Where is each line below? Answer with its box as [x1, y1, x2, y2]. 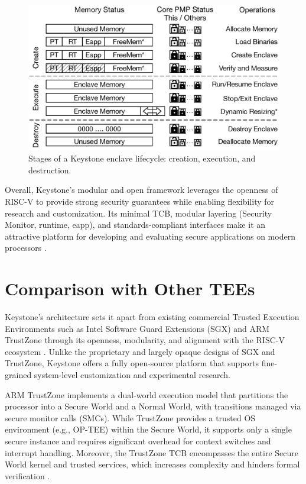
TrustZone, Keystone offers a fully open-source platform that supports [5, 357, 259, 369]
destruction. [28, 163, 71, 176]
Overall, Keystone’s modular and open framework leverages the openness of [5, 183, 278, 196]
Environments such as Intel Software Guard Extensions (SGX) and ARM [5, 322, 270, 334]
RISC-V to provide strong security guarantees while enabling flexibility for [5, 195, 275, 207]
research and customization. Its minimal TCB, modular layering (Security [5, 206, 272, 219]
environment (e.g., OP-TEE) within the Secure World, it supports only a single [5, 423, 292, 435]
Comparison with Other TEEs [5, 276, 255, 301]
